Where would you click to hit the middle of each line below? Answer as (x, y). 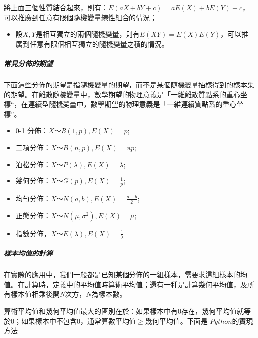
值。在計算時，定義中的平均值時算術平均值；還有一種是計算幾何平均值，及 (126, 284)
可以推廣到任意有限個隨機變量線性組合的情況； (80, 17)
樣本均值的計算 (28, 253)
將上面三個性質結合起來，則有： (56, 7)
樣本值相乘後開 (35, 294)
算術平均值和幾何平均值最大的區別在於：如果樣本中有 (91, 310)
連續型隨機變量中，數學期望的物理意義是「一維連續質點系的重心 (132, 104)
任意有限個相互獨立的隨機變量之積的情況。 (99, 43)
